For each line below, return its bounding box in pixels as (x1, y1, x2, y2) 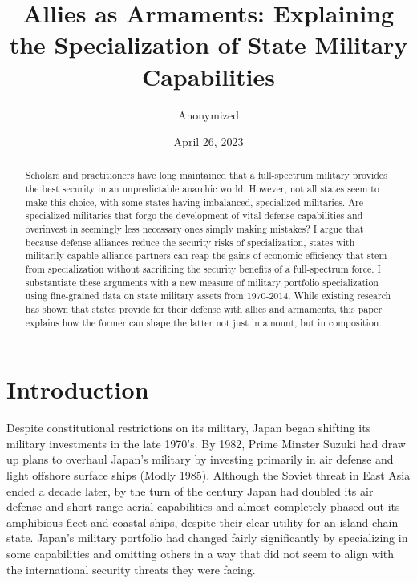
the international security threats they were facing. (6, 561, 256, 577)
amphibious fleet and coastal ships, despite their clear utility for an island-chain (6, 513, 399, 530)
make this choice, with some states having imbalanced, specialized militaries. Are (25, 195, 363, 209)
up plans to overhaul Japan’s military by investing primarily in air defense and (6, 451, 394, 468)
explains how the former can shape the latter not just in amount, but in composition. (25, 315, 382, 329)
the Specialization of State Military (9, 28, 408, 61)
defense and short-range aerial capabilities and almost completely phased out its (6, 498, 400, 515)
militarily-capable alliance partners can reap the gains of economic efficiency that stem (25, 249, 387, 262)
